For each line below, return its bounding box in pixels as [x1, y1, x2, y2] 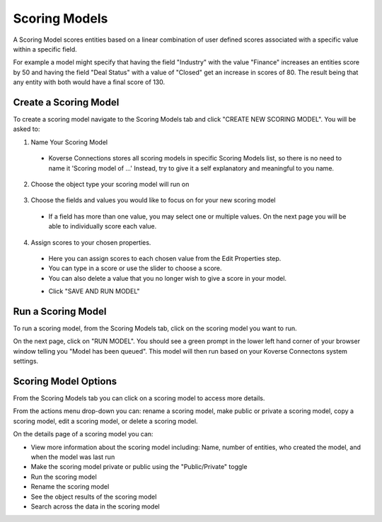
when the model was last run [30, 453, 115, 461]
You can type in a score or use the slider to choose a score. [48, 264, 222, 272]
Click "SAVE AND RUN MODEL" [48, 287, 141, 296]
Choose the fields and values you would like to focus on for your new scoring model [30, 196, 276, 204]
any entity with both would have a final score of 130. [13, 78, 166, 86]
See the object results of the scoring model [30, 492, 157, 501]
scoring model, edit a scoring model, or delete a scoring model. [13, 417, 198, 425]
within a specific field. [13, 45, 77, 53]
